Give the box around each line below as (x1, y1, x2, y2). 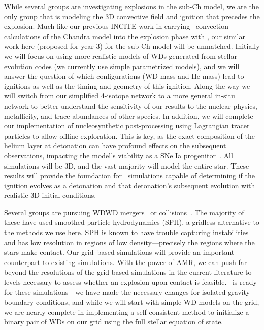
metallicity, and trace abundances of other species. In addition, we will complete (4, 110, 253, 121)
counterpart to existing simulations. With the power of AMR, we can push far (4, 256, 247, 267)
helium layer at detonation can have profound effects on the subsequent (4, 140, 226, 151)
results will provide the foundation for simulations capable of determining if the (4, 170, 255, 181)
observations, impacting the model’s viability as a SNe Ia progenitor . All (4, 150, 233, 160)
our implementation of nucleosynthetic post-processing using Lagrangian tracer (4, 120, 250, 131)
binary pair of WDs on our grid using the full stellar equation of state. (4, 316, 223, 327)
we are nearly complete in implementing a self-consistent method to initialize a (4, 306, 249, 317)
